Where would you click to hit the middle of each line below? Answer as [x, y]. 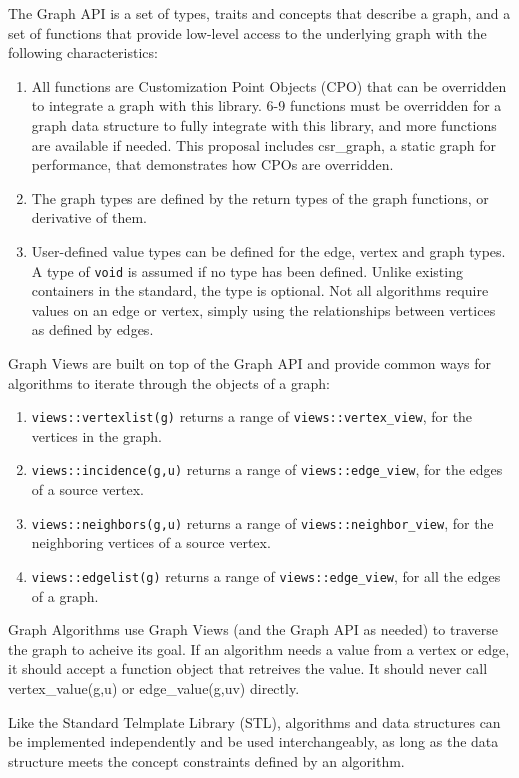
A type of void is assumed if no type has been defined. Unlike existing [247, 270]
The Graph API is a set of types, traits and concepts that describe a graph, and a [259, 13]
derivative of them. [89, 217]
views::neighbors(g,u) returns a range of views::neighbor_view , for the [262, 522]
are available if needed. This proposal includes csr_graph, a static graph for [263, 144]
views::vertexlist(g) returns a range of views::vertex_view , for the [252, 416]
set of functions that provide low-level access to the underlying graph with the [247, 32]
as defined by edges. [92, 329]
